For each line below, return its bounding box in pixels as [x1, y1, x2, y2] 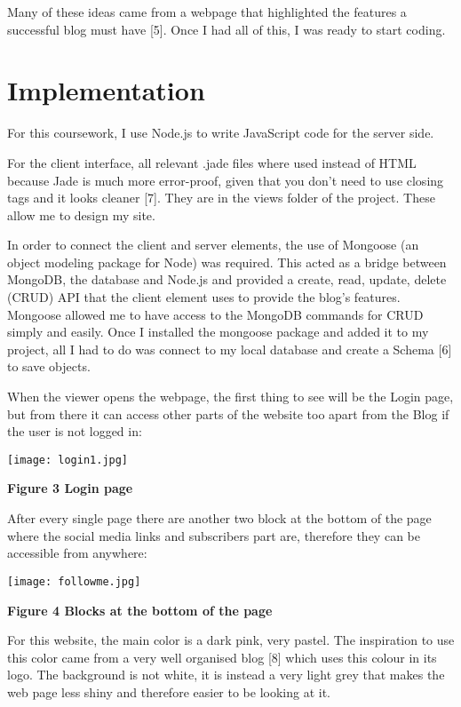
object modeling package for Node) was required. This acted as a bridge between [7, 252, 447, 271]
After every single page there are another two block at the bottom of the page [7, 509, 432, 528]
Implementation [7, 72, 205, 108]
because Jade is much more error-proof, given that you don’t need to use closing [7, 171, 444, 189]
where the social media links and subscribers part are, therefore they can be [7, 526, 420, 544]
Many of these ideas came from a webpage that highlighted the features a [7, 3, 407, 20]
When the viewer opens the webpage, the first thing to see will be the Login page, [7, 387, 454, 406]
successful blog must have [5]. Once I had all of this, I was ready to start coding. [7, 20, 446, 38]
